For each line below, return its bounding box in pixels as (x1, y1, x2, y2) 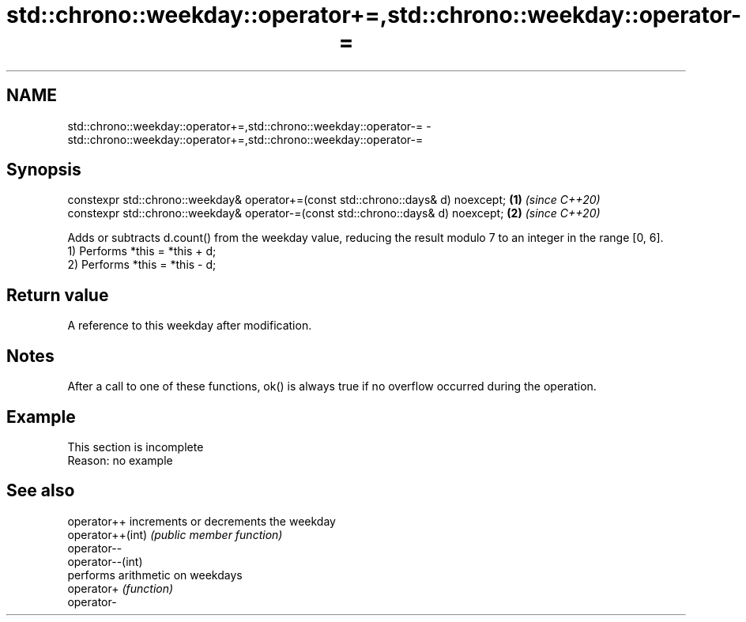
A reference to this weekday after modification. (67, 319, 312, 333)
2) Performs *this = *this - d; (67, 258, 217, 272)
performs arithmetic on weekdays (67, 567, 243, 582)
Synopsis (6, 160, 81, 180)
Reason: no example (67, 453, 173, 467)
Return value (6, 285, 109, 305)
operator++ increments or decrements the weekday (67, 514, 336, 528)
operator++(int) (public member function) (67, 527, 283, 541)
